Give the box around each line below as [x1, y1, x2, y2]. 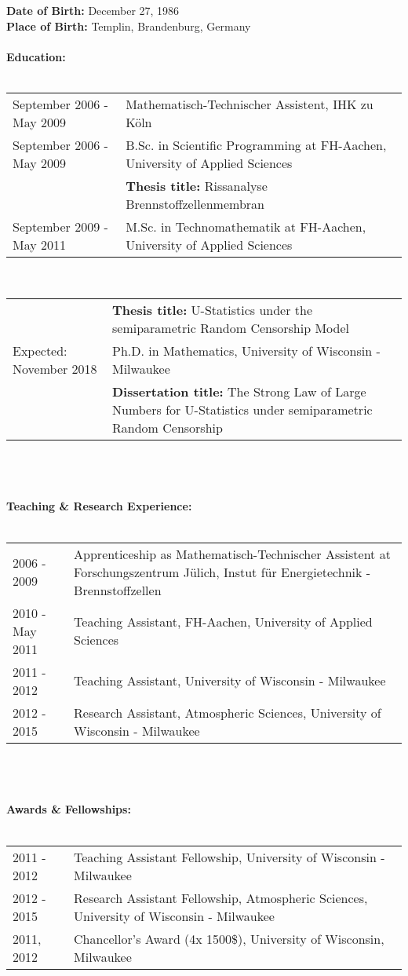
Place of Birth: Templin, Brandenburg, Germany [6, 17, 251, 34]
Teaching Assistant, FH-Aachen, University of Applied [74, 612, 373, 631]
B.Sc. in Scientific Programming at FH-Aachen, [126, 135, 387, 154]
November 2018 [13, 359, 97, 378]
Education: [6, 48, 66, 64]
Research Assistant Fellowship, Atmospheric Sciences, [74, 888, 368, 907]
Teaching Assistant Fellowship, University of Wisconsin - [74, 847, 385, 866]
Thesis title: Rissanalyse [126, 176, 268, 195]
